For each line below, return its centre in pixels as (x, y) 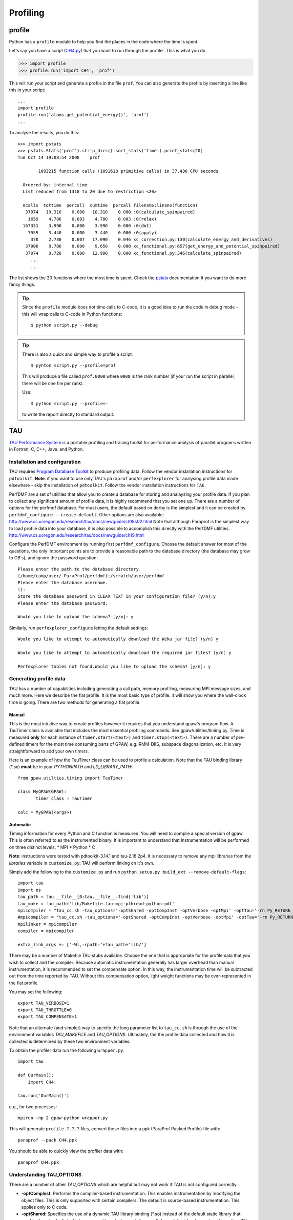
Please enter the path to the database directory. (80, 569)
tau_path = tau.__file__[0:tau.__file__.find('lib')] (83, 897)
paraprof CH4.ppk (38, 1162)
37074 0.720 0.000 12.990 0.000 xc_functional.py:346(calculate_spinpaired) (133, 253)
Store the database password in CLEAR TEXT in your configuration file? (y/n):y (117, 596)
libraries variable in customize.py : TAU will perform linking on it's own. (82, 863)
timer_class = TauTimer (64, 798)
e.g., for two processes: (33, 1107)
